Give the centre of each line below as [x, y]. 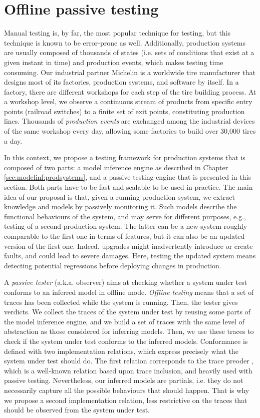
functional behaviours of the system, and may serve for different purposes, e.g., [125, 216]
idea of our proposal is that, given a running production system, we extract [119, 196]
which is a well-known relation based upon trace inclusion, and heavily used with [128, 370]
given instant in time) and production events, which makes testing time [114, 62]
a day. [13, 140]
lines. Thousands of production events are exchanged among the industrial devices [129, 121]
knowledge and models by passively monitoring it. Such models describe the [120, 206]
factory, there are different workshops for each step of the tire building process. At [130, 91]
